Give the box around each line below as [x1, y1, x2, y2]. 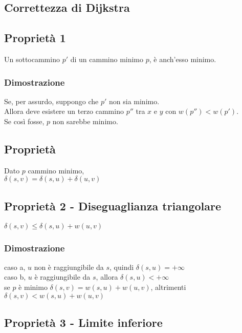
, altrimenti [150, 281, 186, 292]
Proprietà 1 [4, 30, 66, 46]
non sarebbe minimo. [52, 115, 118, 126]
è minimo [18, 281, 48, 292]
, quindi [109, 261, 134, 272]
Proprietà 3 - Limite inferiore [4, 314, 163, 330]
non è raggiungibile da [34, 261, 104, 272]
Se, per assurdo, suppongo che [4, 95, 99, 106]
